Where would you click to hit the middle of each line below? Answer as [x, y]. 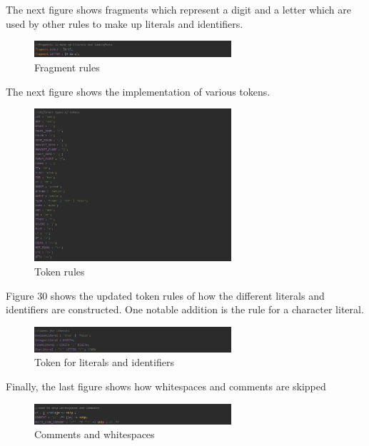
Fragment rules [67, 67]
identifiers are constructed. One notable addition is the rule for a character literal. [185, 309]
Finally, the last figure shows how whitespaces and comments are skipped [166, 386]
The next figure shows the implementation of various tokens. [138, 91]
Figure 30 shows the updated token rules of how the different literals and [165, 295]
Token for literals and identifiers [104, 362]
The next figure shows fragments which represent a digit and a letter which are [178, 9]
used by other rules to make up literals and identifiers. [125, 23]
